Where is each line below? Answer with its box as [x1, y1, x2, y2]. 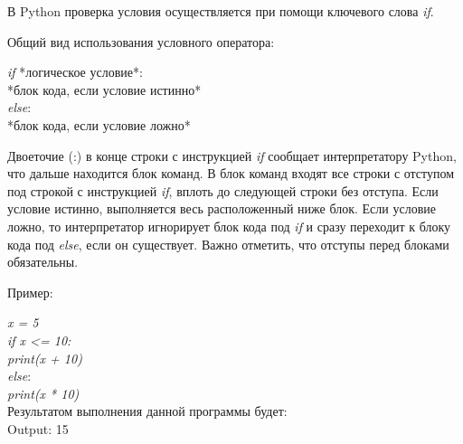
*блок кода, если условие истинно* [7, 80, 202, 99]
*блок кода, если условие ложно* [7, 115, 191, 134]
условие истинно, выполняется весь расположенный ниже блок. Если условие [7, 199, 436, 218]
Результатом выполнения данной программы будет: [7, 401, 288, 420]
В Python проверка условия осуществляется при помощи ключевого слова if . [7, 2, 434, 20]
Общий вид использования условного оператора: [7, 32, 275, 51]
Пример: [7, 282, 53, 301]
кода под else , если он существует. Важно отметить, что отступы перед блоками [7, 234, 449, 253]
